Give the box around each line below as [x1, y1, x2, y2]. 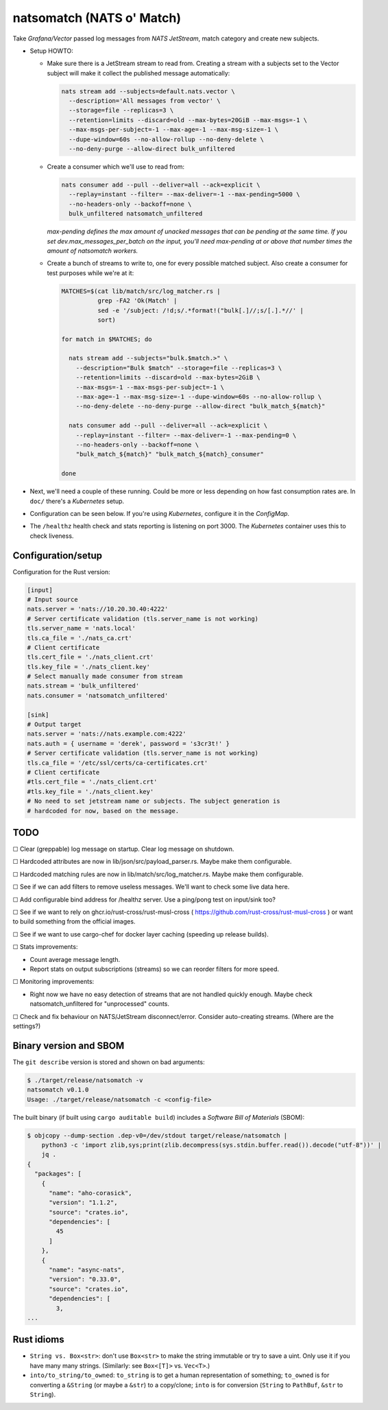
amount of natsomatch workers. [47, 246, 138, 255]
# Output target [27, 720, 82, 729]
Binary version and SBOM [12, 1039, 125, 1051]
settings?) [12, 1022, 41, 1030]
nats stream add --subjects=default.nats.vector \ [61, 87, 236, 95]
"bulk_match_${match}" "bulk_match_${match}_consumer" [75, 450, 264, 458]
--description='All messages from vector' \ [69, 97, 221, 105]
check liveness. [29, 532, 74, 540]
